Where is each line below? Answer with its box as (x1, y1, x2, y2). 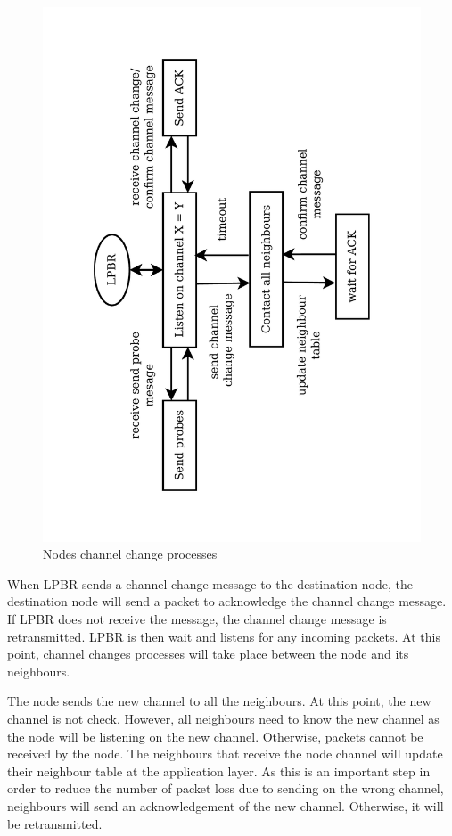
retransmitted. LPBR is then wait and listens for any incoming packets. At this (7, 627, 440, 645)
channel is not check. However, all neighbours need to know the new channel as (7, 709, 440, 728)
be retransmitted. (7, 814, 103, 832)
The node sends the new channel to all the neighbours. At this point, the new (7, 692, 431, 710)
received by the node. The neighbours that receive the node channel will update (7, 744, 443, 763)
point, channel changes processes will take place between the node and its (7, 644, 409, 663)
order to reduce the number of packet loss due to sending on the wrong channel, (7, 779, 444, 798)
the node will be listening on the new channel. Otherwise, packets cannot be (7, 726, 423, 745)
